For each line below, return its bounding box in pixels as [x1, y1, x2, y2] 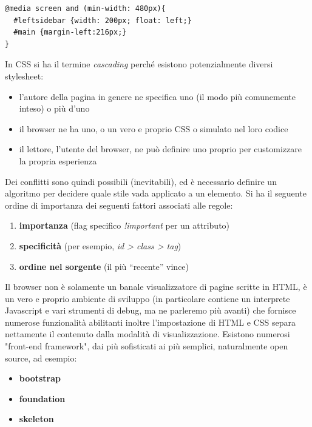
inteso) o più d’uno [19, 102, 90, 115]
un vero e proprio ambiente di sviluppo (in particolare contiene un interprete [5, 292, 290, 304]
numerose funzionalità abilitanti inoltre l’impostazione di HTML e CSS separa [5, 315, 296, 328]
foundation [19, 392, 66, 405]
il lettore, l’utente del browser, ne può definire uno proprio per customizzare [19, 143, 302, 155]
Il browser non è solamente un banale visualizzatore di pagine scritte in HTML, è [5, 280, 307, 293]
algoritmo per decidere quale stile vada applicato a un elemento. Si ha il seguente [5, 187, 307, 200]
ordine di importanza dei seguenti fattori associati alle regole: [5, 198, 233, 211]
